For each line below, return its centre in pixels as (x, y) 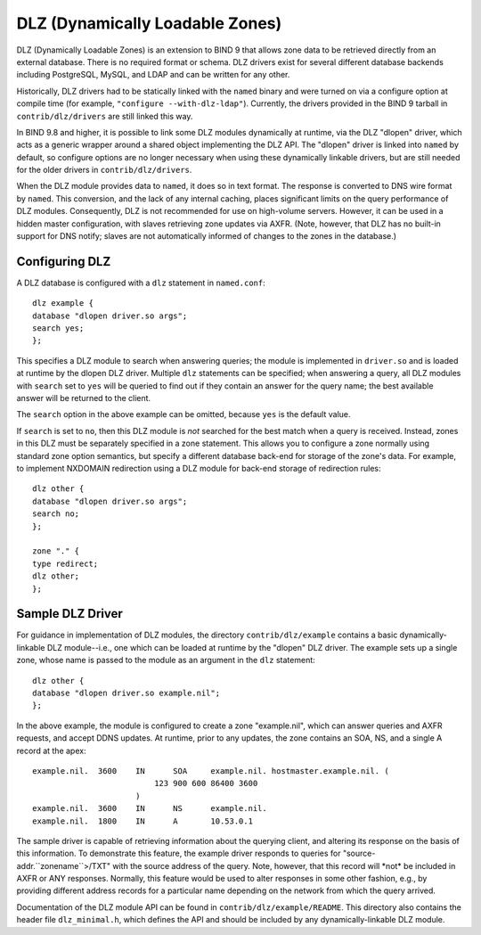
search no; (56, 514)
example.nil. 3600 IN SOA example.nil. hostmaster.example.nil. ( (211, 771)
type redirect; (65, 563)
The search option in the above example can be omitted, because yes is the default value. (183, 414)
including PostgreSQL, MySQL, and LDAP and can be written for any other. (153, 75)
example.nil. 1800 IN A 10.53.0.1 (143, 821)
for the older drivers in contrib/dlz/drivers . (104, 170)
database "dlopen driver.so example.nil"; (126, 693)
